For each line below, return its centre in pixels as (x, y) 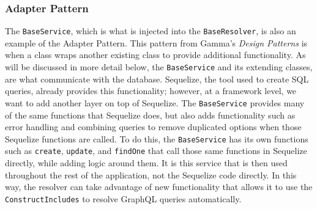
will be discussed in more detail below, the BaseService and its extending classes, (159, 67)
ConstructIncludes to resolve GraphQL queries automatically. (123, 198)
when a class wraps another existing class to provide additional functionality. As (155, 55)
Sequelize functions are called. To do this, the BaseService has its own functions (157, 138)
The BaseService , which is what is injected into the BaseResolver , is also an (151, 31)
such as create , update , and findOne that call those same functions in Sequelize (156, 151)
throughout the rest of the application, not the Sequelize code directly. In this (151, 174)
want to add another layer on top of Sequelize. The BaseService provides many (155, 102)
